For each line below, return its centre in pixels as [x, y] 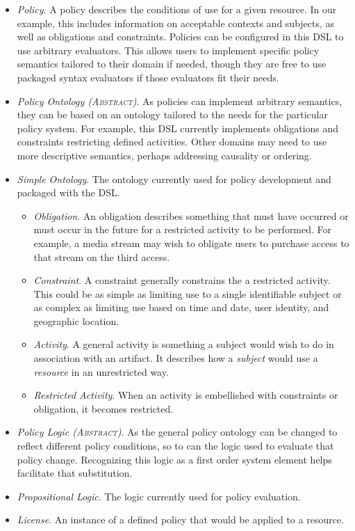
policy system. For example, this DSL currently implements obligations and [178, 128]
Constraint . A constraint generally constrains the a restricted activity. [182, 280]
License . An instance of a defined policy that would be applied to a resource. [180, 520]
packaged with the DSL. [68, 192]
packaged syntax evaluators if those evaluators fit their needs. [148, 77]
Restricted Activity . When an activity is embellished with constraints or [186, 395]
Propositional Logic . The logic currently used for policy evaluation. [159, 496]
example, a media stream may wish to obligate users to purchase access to [191, 243]
